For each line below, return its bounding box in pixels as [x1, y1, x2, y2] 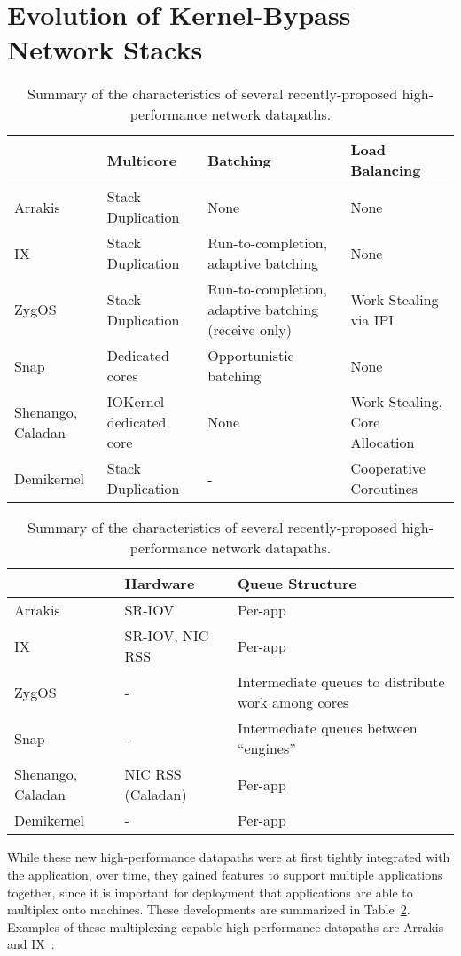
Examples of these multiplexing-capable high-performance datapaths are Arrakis [7, 917, 444, 936]
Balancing [350, 160, 421, 181]
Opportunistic [207, 345, 294, 366]
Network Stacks [7, 31, 203, 67]
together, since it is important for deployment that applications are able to [7, 882, 413, 901]
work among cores [237, 692, 349, 713]
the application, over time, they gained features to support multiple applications [7, 865, 443, 883]
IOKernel [106, 391, 165, 412]
